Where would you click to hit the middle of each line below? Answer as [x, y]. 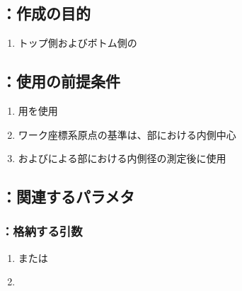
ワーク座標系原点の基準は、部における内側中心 [127, 134]
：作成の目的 [46, 13]
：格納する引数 [42, 231]
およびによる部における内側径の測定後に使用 [122, 158]
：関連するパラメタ [68, 196]
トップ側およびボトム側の [77, 43]
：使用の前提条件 [61, 81]
